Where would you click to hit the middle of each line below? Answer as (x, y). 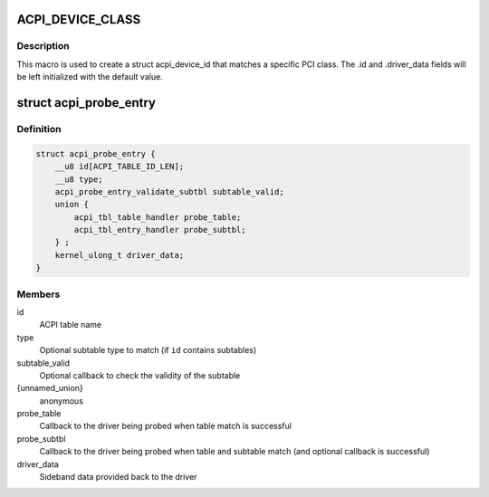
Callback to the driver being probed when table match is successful (165, 426)
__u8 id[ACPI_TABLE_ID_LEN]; (120, 167)
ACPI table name (71, 325)
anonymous (61, 401)
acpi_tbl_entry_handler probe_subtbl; (160, 230)
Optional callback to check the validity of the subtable (140, 375)
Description (43, 46)
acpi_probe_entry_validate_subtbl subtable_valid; (169, 191)
